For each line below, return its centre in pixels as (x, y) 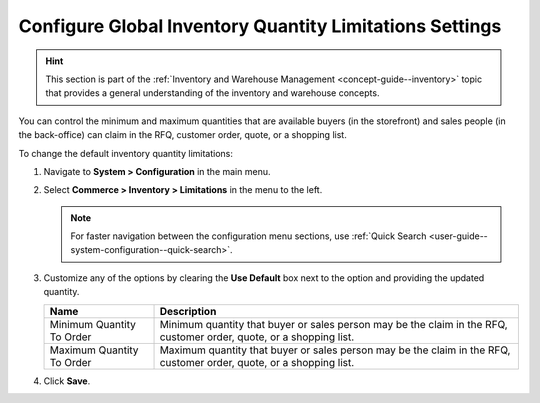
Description (188, 311)
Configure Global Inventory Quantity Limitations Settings (260, 26)
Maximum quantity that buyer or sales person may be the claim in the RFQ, (335, 350)
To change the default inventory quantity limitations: (126, 153)
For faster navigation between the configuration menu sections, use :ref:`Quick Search (248, 236)
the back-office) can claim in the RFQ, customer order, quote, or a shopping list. (182, 135)
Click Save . (67, 381)
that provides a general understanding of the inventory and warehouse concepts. (212, 93)
